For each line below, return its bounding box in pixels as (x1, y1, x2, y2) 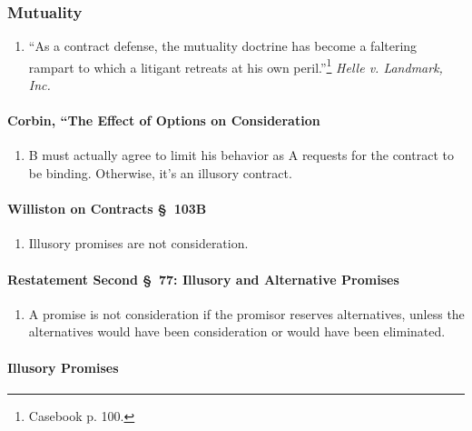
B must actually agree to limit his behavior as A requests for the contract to (28, 145, 454, 165)
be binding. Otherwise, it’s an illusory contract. (28, 164, 292, 183)
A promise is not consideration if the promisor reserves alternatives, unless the (28, 304, 465, 323)
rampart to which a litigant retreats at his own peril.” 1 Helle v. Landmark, (28, 55, 443, 76)
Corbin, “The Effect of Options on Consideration (7, 111, 320, 130)
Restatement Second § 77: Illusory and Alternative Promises (7, 269, 399, 288)
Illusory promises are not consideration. (28, 234, 249, 253)
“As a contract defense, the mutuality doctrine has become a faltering (28, 36, 418, 55)
